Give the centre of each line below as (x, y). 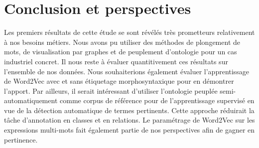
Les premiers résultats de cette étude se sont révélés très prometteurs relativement (129, 32)
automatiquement (31, 100)
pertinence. (21, 139)
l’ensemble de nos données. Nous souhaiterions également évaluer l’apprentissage (127, 71)
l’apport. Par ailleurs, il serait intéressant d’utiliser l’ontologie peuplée (111, 90)
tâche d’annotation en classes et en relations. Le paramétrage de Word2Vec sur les (129, 120)
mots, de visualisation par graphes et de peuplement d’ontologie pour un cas (121, 52)
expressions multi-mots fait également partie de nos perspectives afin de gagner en (129, 130)
